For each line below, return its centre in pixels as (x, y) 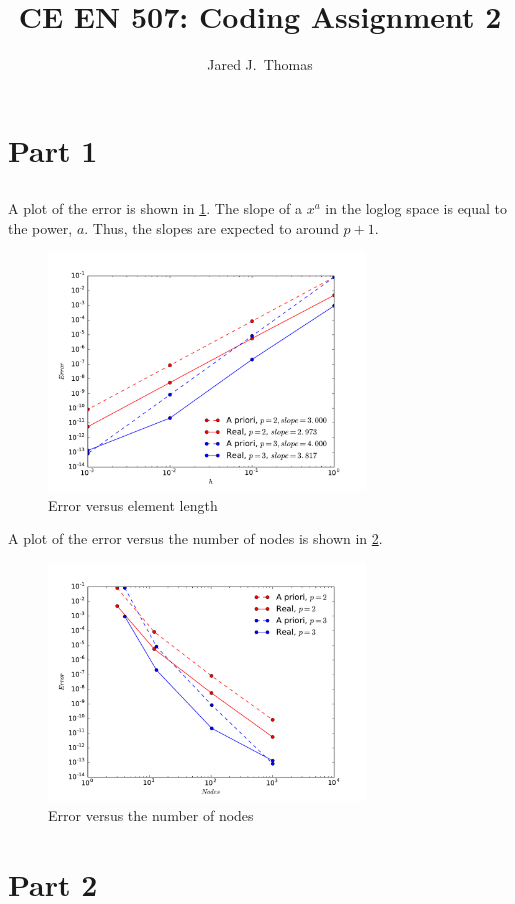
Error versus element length (133, 504)
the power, (40, 227)
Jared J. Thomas (260, 64)
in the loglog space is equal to (416, 208)
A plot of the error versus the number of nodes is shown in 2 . (195, 538)
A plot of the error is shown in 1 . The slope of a (155, 208)
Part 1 (53, 149)
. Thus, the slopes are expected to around (211, 227)
